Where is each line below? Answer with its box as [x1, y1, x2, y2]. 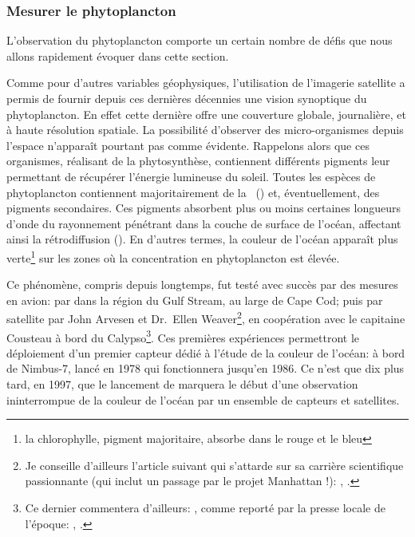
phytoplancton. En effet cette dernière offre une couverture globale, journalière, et [6, 105, 406, 122]
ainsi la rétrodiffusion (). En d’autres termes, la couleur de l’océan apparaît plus [6, 231, 398, 247]
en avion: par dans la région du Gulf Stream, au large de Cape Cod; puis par [6, 291, 383, 308]
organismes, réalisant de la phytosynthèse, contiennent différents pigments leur [6, 152, 390, 169]
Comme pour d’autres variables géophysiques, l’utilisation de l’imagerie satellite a [6, 74, 405, 91]
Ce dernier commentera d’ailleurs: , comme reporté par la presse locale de [25, 499, 386, 516]
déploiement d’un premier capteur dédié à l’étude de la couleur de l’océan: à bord [6, 344, 405, 361]
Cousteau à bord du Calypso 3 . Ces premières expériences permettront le [6, 326, 359, 345]
